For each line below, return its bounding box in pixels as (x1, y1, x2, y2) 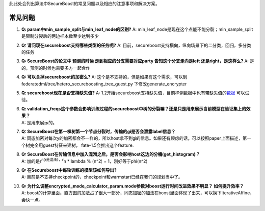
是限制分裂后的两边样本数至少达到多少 (21, 33, 99, 39)
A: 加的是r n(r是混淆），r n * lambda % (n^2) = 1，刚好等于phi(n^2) (21, 157, 148, 164)
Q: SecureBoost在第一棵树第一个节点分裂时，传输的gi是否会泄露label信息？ (21, 128, 176, 134)
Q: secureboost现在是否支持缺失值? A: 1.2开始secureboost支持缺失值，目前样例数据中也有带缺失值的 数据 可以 (21, 90, 245, 96)
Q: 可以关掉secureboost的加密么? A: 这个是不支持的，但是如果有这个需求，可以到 (21, 74, 187, 80)
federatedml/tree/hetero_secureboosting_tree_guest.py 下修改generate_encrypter (21, 81, 187, 87)
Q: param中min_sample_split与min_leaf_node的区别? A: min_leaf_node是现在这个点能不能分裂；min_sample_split (21, 26, 253, 32)
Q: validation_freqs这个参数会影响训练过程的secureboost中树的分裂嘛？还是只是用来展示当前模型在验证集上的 (21, 105, 246, 111)
